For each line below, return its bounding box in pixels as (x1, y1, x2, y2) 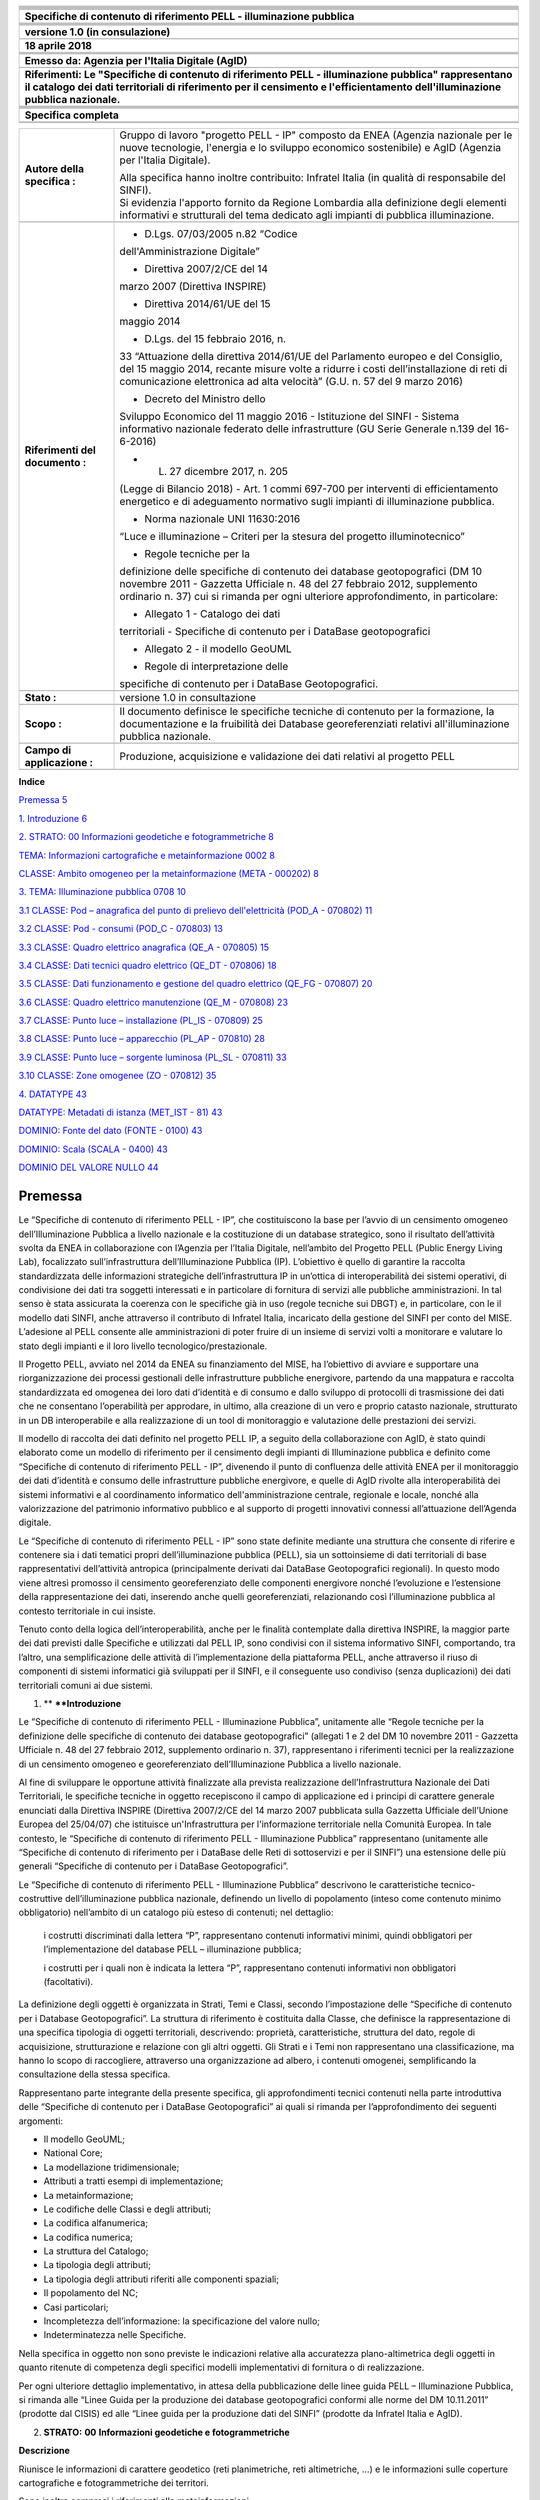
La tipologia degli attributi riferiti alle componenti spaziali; (43, 2273, 280, 2285)
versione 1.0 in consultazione (119, 691, 257, 704)
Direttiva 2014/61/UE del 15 (144, 297, 271, 310)
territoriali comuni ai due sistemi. (18, 1679, 154, 1691)
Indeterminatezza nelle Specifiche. (43, 2329, 187, 2341)
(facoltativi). (43, 1976, 94, 1988)
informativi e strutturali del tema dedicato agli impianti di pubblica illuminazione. (119, 208, 495, 222)
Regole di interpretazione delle (144, 660, 289, 673)
